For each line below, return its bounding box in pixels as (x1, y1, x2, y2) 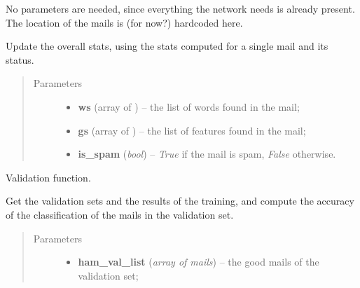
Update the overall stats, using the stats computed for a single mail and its (6, 39, 328, 53)
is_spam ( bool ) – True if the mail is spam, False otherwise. (78, 146, 336, 161)
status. (6, 52, 34, 67)
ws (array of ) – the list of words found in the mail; (78, 99, 300, 114)
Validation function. (6, 170, 91, 184)
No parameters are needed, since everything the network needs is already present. (6, 1, 355, 15)
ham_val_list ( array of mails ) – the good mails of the (78, 254, 319, 269)
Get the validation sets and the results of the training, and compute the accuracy (6, 193, 354, 208)
